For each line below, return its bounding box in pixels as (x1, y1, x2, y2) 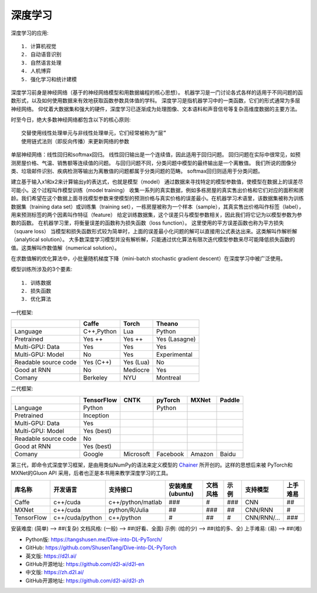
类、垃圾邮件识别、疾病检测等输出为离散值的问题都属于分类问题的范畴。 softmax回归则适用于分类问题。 (11, 167, 264, 175)
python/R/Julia (109, 506, 149, 514)
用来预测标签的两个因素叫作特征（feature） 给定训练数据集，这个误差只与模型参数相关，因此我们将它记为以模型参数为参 (11, 211, 302, 218)
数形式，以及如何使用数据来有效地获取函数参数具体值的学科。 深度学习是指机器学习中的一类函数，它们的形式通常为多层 (11, 97, 301, 104)
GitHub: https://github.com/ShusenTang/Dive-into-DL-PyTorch (25, 544, 177, 551)
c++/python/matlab (109, 498, 163, 507)
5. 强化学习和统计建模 (21, 76, 77, 82)
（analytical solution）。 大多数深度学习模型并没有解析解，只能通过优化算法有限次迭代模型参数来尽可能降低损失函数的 (11, 236, 295, 243)
